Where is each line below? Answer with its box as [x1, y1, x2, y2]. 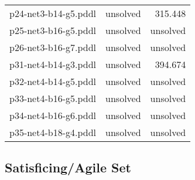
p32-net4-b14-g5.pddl [9, 74, 97, 88]
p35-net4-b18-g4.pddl [9, 125, 97, 139]
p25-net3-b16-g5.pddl [9, 23, 97, 37]
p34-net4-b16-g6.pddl [9, 108, 97, 122]
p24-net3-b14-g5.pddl [9, 6, 97, 20]
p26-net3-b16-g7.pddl [9, 40, 97, 54]
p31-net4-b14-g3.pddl [9, 57, 97, 71]
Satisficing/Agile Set [5, 158, 131, 176]
